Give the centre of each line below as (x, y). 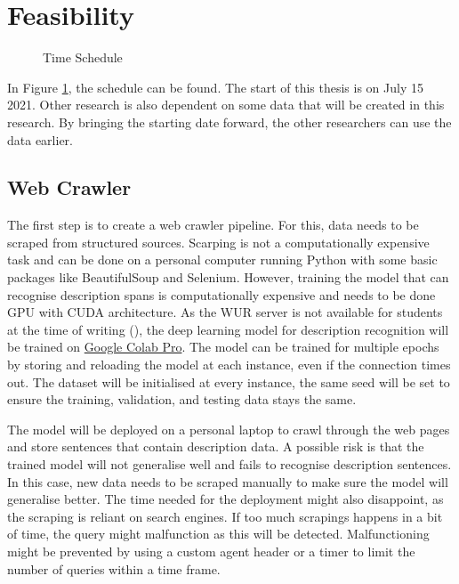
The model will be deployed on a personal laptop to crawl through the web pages (229, 429)
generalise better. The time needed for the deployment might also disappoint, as (225, 499)
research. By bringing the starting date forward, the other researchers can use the (229, 122)
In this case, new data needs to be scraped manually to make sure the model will (228, 481)
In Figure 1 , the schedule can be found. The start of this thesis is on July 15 (215, 87)
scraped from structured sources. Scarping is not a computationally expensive (218, 242)
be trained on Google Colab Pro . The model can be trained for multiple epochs (223, 347)
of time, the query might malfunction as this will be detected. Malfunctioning (218, 534)
